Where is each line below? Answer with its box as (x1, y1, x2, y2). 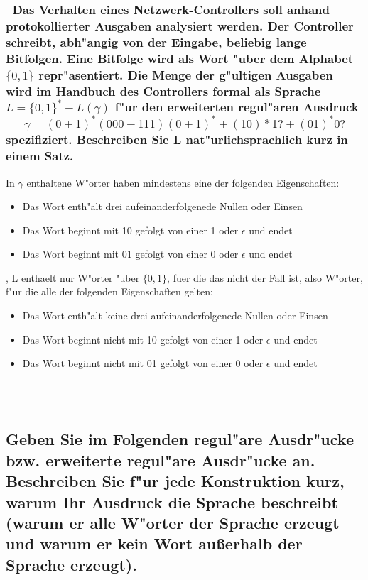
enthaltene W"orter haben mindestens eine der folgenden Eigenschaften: (26, 175, 340, 190)
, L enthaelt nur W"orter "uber (6, 270, 140, 285)
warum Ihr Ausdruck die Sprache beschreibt (6, 491, 338, 513)
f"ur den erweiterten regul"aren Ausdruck (114, 98, 359, 116)
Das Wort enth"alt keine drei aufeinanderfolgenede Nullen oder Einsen (22, 308, 328, 323)
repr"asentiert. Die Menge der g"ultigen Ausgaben (38, 65, 333, 83)
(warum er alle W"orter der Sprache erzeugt (6, 512, 340, 533)
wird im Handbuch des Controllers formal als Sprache (6, 82, 321, 99)
